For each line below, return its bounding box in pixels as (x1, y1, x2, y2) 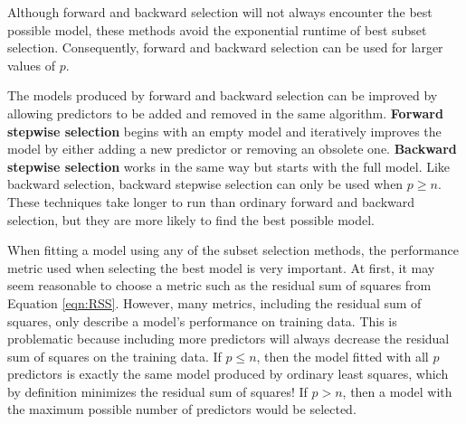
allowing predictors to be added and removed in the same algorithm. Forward (7, 103, 443, 122)
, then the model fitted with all (256, 346, 429, 365)
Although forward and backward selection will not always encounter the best (7, 3, 433, 21)
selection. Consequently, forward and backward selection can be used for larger (7, 38, 443, 57)
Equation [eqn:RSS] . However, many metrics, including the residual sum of (7, 293, 422, 312)
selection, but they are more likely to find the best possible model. (7, 210, 375, 229)
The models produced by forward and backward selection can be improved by (7, 86, 438, 105)
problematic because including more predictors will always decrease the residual (7, 329, 450, 348)
